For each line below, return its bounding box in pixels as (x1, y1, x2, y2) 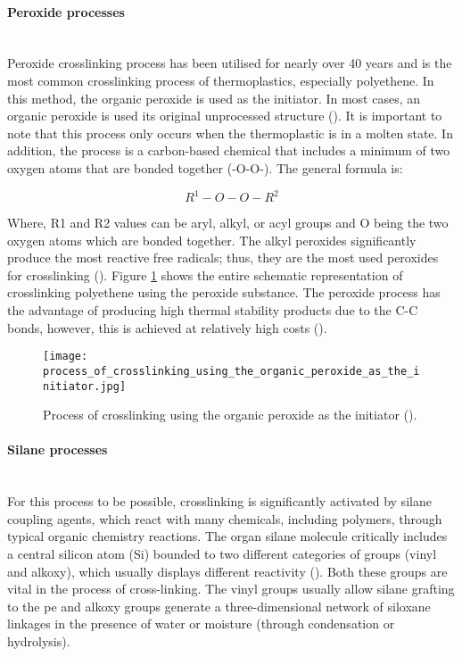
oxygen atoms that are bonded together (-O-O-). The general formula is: (7, 158, 403, 177)
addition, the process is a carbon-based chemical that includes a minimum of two (7, 141, 450, 160)
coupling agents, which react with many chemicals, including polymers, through (7, 509, 442, 528)
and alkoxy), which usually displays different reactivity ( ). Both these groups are (7, 561, 448, 580)
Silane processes (7, 440, 108, 459)
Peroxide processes (7, 2, 125, 21)
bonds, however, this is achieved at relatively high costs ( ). (7, 318, 327, 337)
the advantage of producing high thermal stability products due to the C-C (7, 301, 418, 320)
